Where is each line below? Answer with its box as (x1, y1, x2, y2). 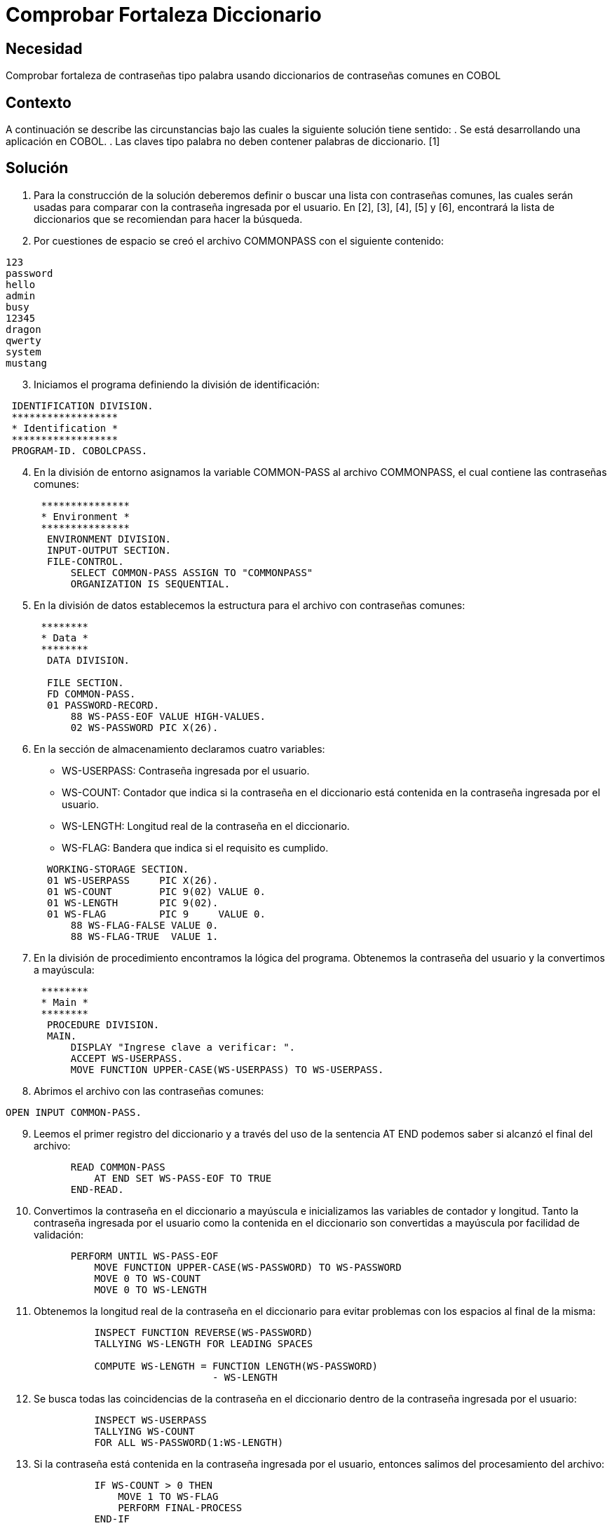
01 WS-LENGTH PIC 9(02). (47, 896, 219, 908)
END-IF (94, 1513, 130, 1524)
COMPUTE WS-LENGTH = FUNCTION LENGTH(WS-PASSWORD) (94, 1360, 379, 1372)
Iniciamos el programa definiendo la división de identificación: (34, 378, 320, 390)
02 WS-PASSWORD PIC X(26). (70, 721, 219, 733)
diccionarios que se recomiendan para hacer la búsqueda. (34, 212, 303, 225)
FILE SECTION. (47, 676, 124, 688)
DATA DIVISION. (47, 654, 130, 666)
